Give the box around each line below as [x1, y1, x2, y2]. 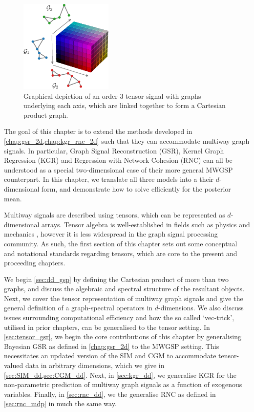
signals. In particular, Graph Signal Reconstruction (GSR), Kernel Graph [4, 145, 224, 155]
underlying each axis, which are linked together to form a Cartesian [23, 100, 226, 110]
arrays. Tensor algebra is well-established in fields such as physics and [42, 219, 250, 229]
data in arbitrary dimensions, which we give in [25, 360, 165, 370]
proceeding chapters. [4, 258, 65, 268]
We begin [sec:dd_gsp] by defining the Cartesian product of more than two [4, 274, 229, 284]
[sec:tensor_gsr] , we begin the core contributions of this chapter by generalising [4, 331, 242, 342]
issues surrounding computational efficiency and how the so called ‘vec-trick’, [4, 312, 234, 323]
